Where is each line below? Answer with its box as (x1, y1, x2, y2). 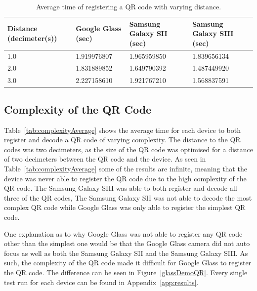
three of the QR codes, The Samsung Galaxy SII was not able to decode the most (4, 192, 252, 203)
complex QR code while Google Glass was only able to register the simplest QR (4, 202, 246, 212)
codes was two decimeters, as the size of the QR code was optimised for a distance (4, 144, 253, 154)
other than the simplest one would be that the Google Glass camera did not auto (4, 238, 250, 249)
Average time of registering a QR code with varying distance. (36, 1, 221, 11)
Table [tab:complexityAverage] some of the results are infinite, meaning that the (4, 163, 247, 173)
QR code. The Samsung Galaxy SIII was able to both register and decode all (4, 183, 237, 193)
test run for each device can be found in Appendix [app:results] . (4, 277, 199, 287)
